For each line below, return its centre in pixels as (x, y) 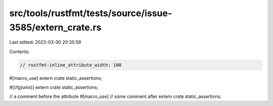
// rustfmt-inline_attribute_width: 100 (71, 65)
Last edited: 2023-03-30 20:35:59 (45, 42)
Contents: (19, 51)
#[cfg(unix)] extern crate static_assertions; (54, 87)
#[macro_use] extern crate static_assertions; (56, 78)
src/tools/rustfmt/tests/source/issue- (91, 13)
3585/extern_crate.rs (55, 27)
